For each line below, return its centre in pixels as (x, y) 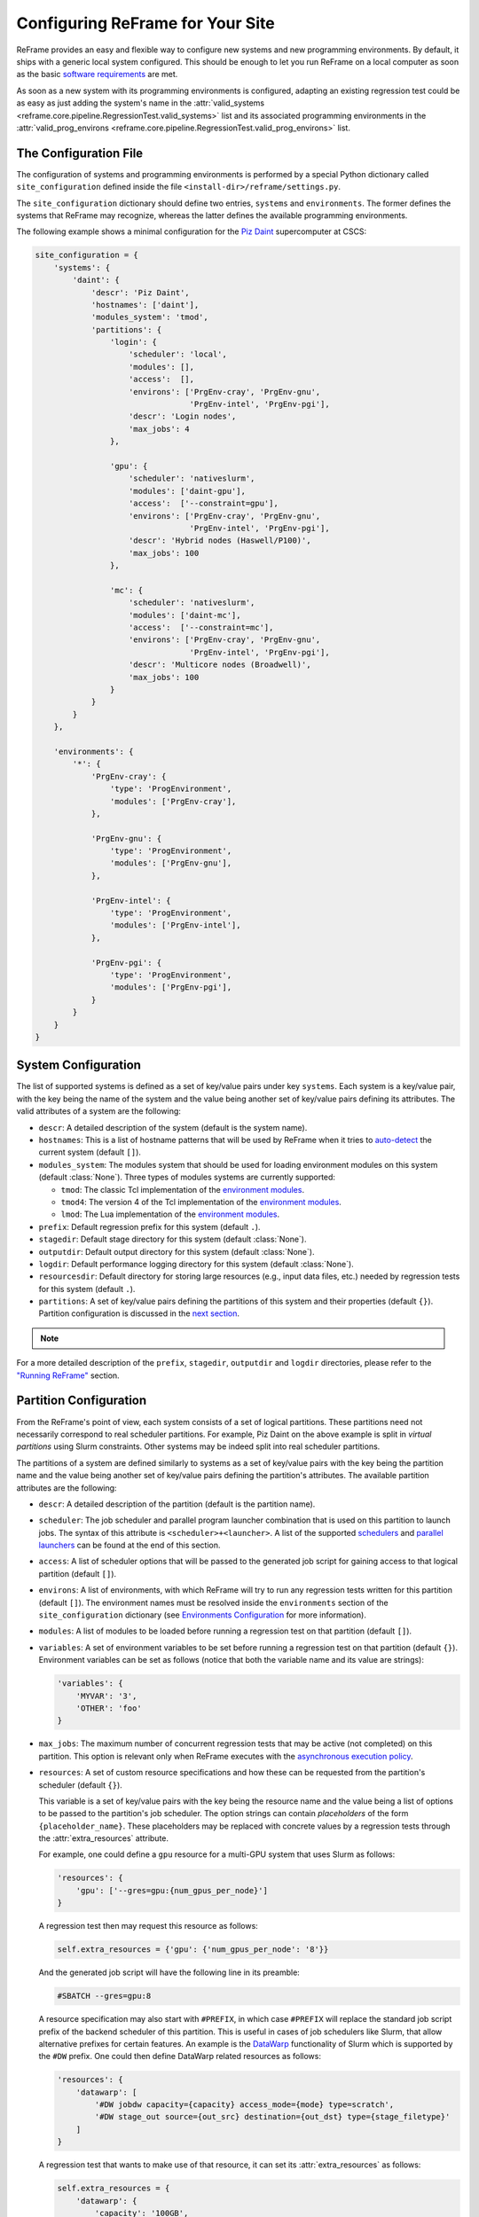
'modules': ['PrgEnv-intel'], (175, 925)
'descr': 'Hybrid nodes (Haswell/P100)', (220, 541)
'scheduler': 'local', (178, 354)
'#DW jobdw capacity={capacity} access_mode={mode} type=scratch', (244, 2105)
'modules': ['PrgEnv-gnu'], (171, 863)
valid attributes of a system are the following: (99, 1111)
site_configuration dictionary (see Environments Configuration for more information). (203, 1615)
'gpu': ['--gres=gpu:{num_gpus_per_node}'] (172, 1890)
